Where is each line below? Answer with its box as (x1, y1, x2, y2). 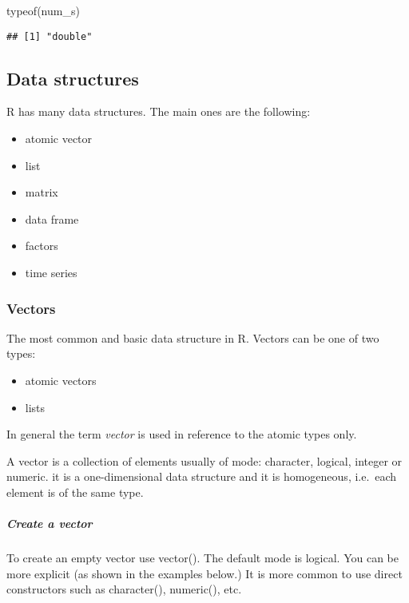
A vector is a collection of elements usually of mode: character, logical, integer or (6, 452, 403, 469)
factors (25, 237, 58, 254)
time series (25, 264, 77, 281)
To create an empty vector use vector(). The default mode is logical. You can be (6, 549, 399, 566)
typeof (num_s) (6, 2, 80, 18)
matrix (25, 184, 58, 200)
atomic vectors (25, 372, 97, 389)
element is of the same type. (6, 483, 144, 500)
